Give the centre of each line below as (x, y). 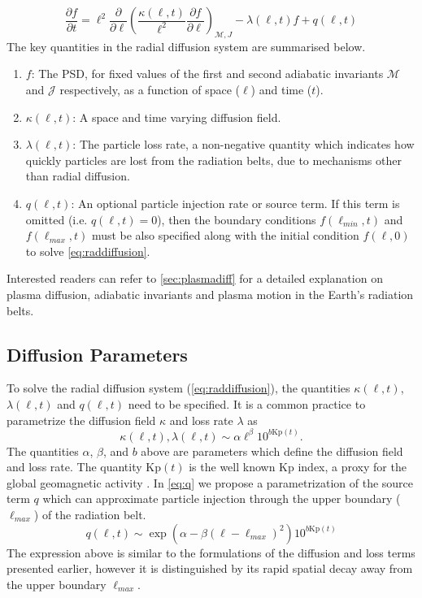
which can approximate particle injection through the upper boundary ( (222, 498)
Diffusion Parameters (97, 354)
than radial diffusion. (78, 176)
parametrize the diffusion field (81, 420)
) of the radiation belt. (90, 514)
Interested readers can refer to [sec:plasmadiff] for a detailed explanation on (195, 278)
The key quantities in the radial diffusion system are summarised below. (186, 46)
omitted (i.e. (57, 219)
